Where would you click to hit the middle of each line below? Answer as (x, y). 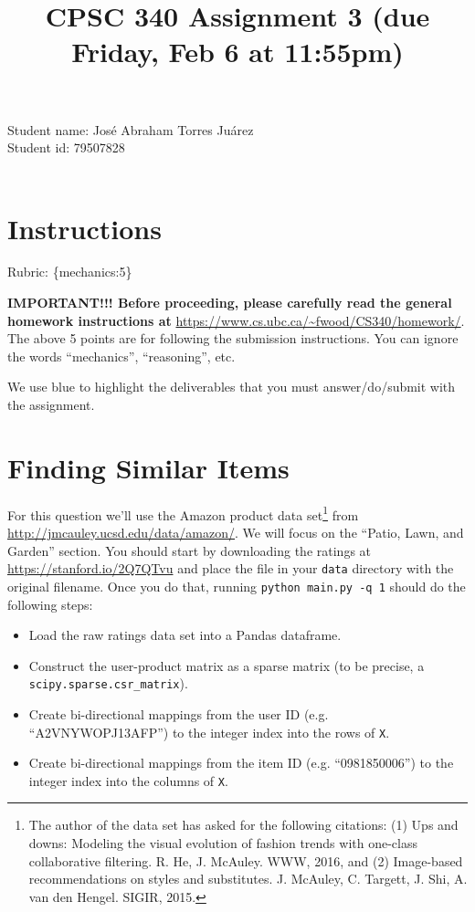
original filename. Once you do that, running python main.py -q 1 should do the (237, 586)
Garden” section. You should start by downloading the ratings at (190, 550)
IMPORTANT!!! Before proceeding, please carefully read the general (230, 303)
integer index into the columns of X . (128, 780)
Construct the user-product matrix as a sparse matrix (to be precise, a (227, 665)
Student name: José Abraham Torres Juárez (131, 129)
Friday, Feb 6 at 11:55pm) (237, 52)
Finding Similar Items (148, 467)
